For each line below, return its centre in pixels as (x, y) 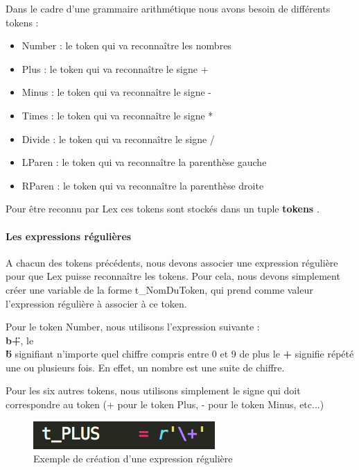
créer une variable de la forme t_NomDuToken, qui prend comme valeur (159, 289)
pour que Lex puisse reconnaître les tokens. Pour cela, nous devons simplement (173, 276)
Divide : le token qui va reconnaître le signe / (118, 139)
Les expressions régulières (69, 236)
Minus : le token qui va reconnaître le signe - (117, 92)
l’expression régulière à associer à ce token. (96, 303)
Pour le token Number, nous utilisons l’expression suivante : (133, 327)
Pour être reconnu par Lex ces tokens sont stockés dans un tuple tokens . (163, 209)
